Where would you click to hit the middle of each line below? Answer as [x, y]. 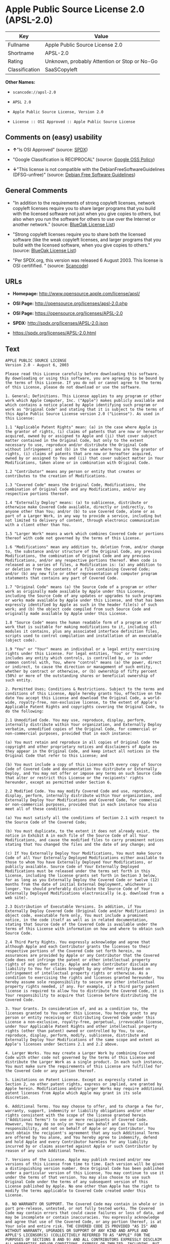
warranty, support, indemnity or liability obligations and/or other [80, 1111]
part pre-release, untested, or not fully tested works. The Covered [80, 1208]
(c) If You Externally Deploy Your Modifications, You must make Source [83, 853]
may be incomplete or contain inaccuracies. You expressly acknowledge [82, 1218]
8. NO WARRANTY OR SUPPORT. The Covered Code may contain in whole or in [85, 1204]
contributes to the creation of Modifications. [56, 476]
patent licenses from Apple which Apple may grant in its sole [73, 1093]
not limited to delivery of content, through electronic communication [82, 521]
